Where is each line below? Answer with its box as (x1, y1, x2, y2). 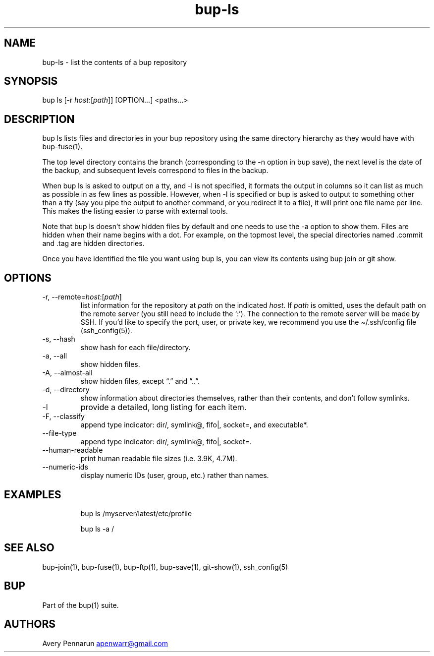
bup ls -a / (80, 524, 114, 533)
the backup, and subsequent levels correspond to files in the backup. (42, 166, 269, 175)
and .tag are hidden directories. (42, 239, 145, 248)
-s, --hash (42, 335, 75, 344)
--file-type (42, 429, 77, 438)
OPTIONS (4, 271, 52, 284)
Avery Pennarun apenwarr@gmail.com (42, 639, 168, 648)
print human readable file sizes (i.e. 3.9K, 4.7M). (80, 454, 237, 463)
